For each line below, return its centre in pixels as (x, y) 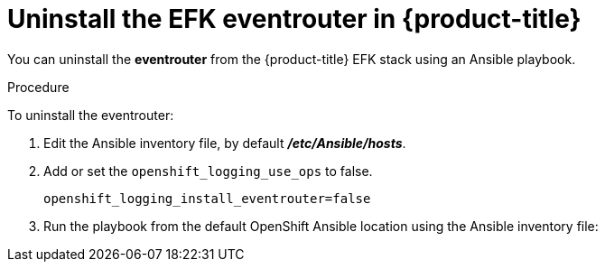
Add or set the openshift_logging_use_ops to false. (208, 171)
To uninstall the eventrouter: (91, 115)
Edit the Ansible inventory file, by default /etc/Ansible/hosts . (225, 143)
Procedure (38, 87)
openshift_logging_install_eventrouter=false (207, 198)
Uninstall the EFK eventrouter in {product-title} (294, 19)
